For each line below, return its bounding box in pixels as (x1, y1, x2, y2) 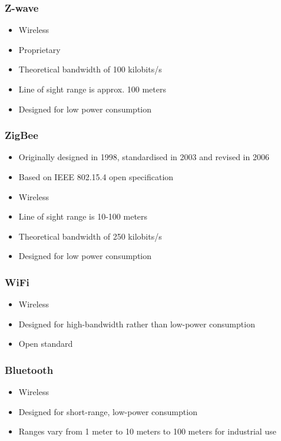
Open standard (18, 337, 73, 350)
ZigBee (5, 128, 38, 142)
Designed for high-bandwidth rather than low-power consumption (18, 317, 255, 330)
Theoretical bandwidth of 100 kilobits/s (18, 63, 162, 75)
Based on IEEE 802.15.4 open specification (18, 171, 174, 183)
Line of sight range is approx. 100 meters (18, 83, 166, 95)
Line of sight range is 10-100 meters (18, 210, 148, 223)
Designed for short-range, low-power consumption (18, 405, 197, 417)
